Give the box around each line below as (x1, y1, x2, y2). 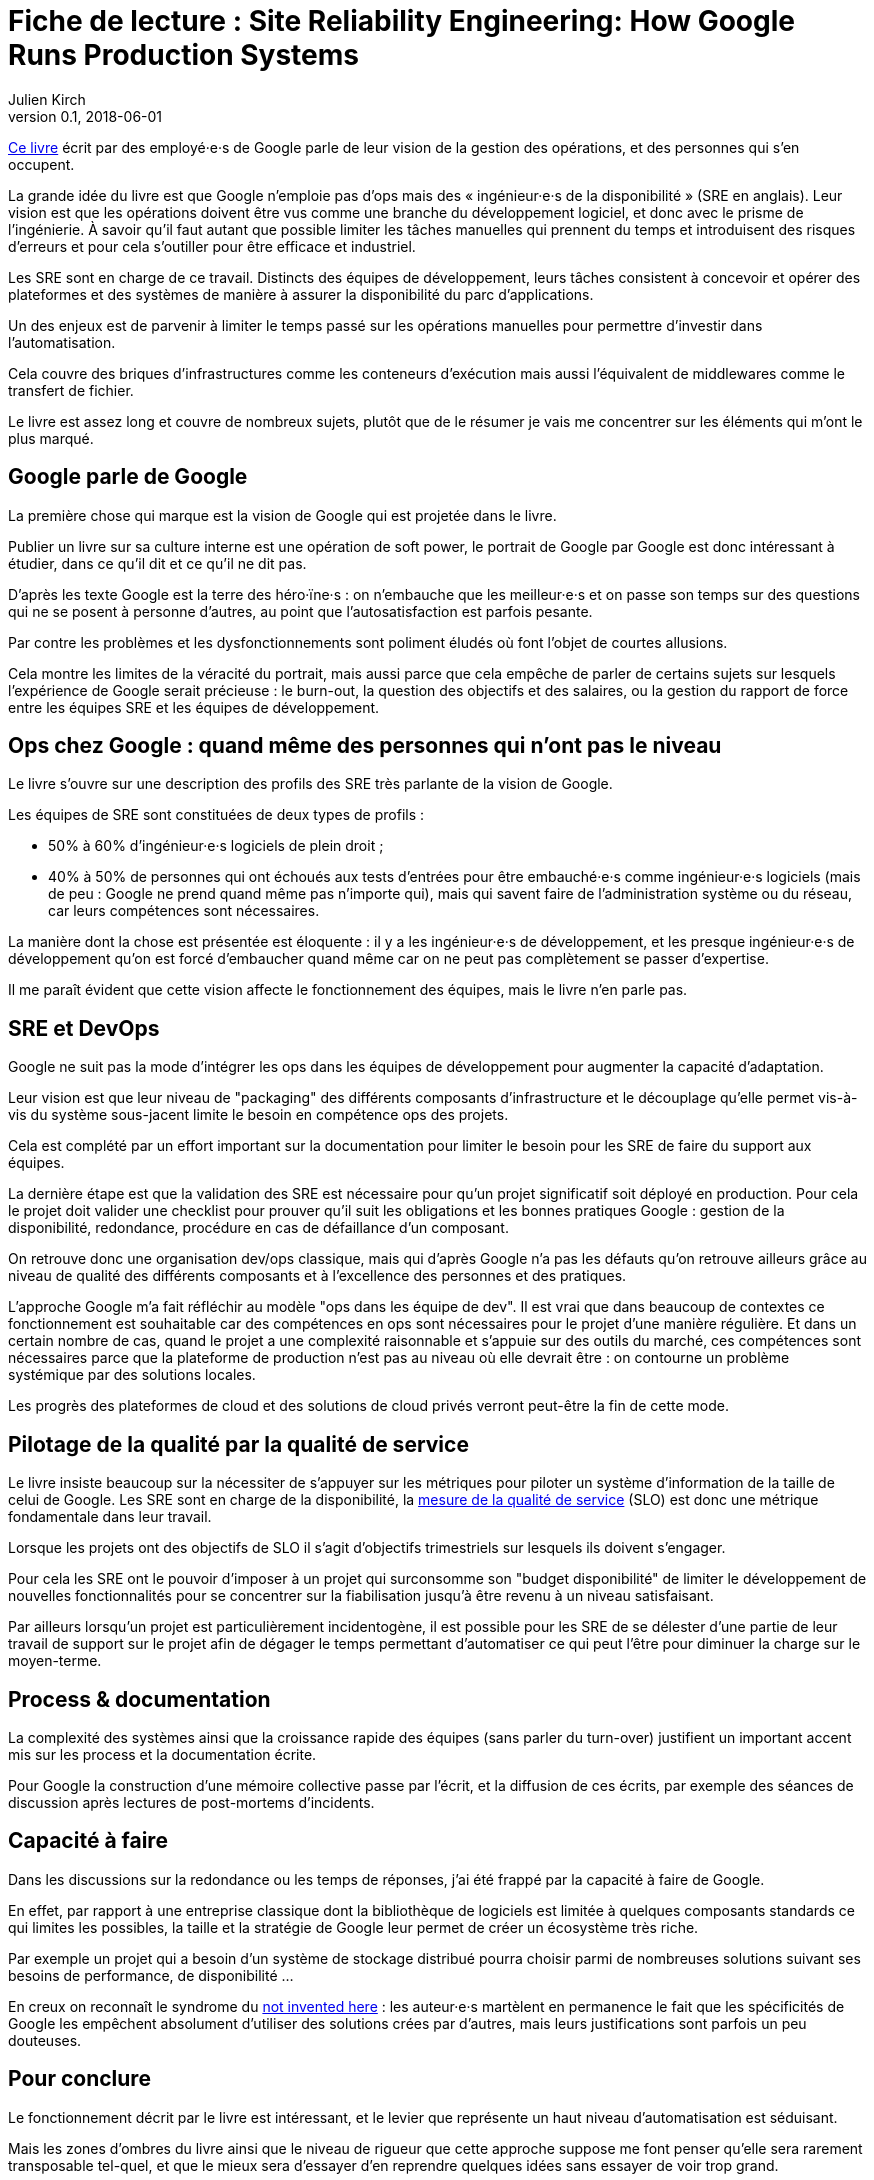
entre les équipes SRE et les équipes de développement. (8, 698, 380, 716)
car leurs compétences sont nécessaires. (48, 902, 320, 920)
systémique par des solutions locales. (8, 1366, 256, 1384)
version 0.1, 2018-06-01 (8, 107, 163, 125)
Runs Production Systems (8, 38, 359, 72)
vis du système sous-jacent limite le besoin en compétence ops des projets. (8, 1106, 509, 1124)
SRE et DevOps (8, 1015, 160, 1041)
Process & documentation (8, 1686, 271, 1712)
